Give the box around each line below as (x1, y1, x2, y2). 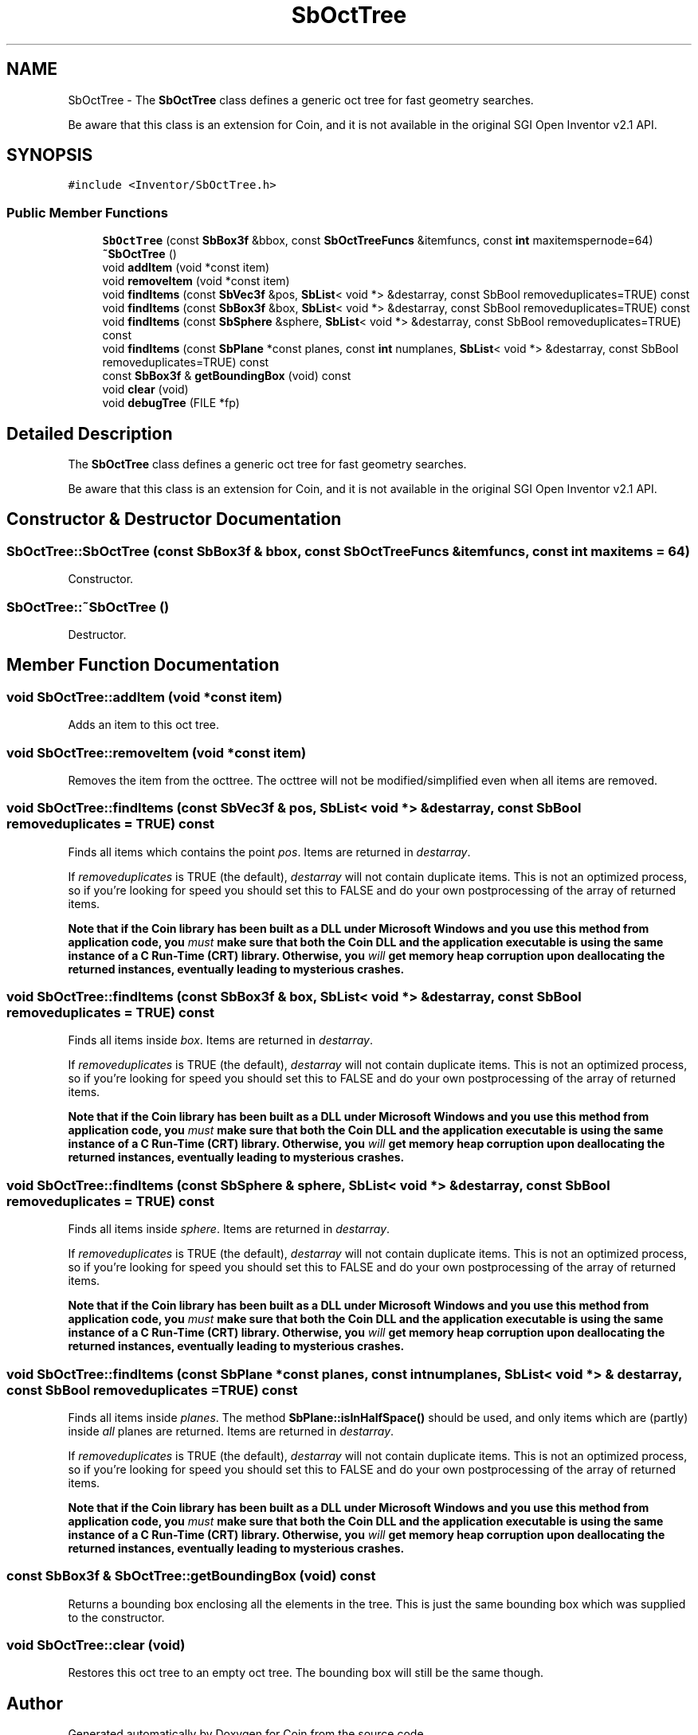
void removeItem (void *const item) (102, 274, 290, 288)
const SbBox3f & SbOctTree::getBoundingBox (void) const (6, 1568, 376, 1584)
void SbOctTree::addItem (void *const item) (6, 688, 283, 705)
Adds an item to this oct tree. (68, 718, 220, 732)
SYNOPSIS (6, 145, 93, 166)
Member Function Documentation (6, 655, 280, 676)
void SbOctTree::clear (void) (6, 1637, 186, 1654)
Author (6, 1693, 63, 1713)
